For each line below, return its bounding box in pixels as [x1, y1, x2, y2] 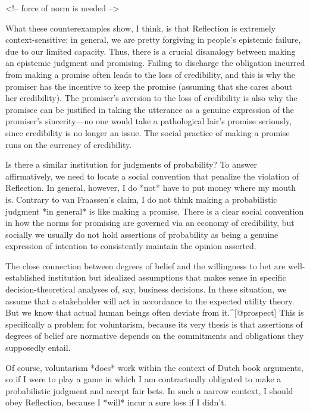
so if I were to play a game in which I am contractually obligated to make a [5, 373, 281, 385]
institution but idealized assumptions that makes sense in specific [48, 271, 286, 284]
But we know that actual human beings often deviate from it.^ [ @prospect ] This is [5, 306, 304, 319]
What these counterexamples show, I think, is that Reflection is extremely [5, 21, 276, 34]
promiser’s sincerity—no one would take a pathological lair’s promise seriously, [5, 115, 292, 127]
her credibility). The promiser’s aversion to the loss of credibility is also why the [5, 92, 298, 104]
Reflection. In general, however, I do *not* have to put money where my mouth [5, 181, 296, 194]
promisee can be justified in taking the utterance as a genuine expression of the [5, 103, 295, 115]
